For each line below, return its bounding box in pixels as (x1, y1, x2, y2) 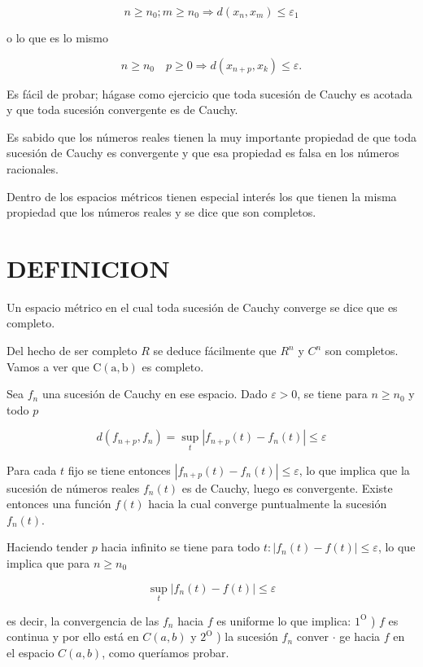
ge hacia (339, 628, 381, 645)
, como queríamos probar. (102, 644, 229, 661)
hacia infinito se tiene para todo (101, 538, 260, 555)
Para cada (7, 461, 57, 478)
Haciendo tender (7, 538, 88, 555)
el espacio (7, 644, 55, 661)
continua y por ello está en (7, 628, 139, 645)
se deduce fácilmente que (153, 342, 277, 359)
